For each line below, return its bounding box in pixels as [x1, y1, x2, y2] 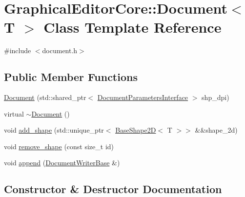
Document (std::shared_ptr [4, 92, 86, 102]
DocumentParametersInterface [97, 92, 188, 102]
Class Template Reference [43, 17, 222, 37]
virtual [4, 108, 24, 118]
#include [4, 45, 31, 56]
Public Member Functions [4, 69, 138, 84]
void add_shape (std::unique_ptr [4, 125, 104, 135]
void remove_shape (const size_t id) [4, 141, 114, 151]
